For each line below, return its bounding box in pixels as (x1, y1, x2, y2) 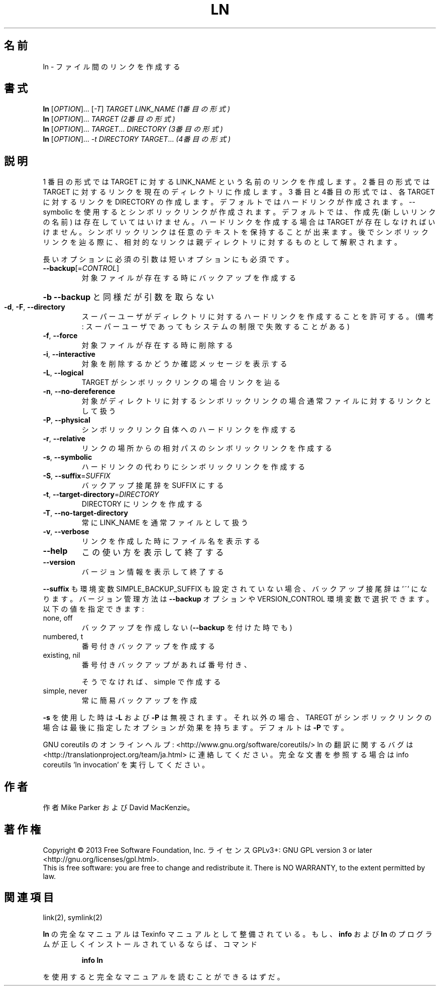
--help (43, 546, 68, 556)
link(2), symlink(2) (43, 913, 102, 922)
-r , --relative (43, 434, 85, 443)
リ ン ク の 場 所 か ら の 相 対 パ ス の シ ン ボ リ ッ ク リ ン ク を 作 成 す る (81, 444, 333, 453)
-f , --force (43, 331, 78, 340)
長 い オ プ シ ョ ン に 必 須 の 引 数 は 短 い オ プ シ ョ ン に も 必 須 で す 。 (43, 255, 293, 264)
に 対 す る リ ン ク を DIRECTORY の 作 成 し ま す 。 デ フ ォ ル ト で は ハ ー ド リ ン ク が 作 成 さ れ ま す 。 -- (43, 197, 415, 207)
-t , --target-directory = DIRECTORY (43, 490, 159, 499)
